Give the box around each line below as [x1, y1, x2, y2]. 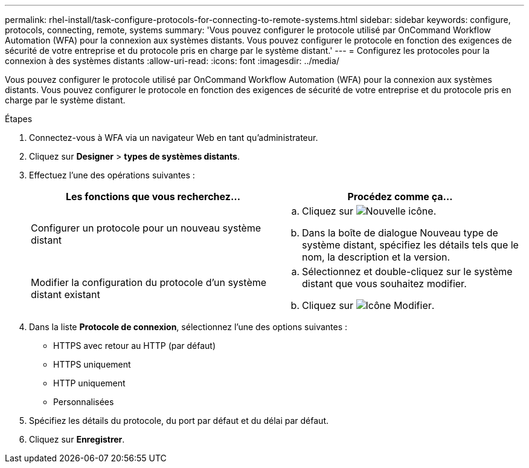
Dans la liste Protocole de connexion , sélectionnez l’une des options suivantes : [29, 322, 348, 332]
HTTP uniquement [53, 378, 126, 388]
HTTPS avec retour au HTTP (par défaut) [53, 340, 216, 351]
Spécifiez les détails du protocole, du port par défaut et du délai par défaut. [29, 415, 329, 426]
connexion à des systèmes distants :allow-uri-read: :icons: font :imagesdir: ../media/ [5, 56, 339, 66]
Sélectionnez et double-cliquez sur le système [302, 265, 513, 278]
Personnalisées [53, 397, 114, 407]
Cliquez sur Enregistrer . [29, 434, 125, 444]
